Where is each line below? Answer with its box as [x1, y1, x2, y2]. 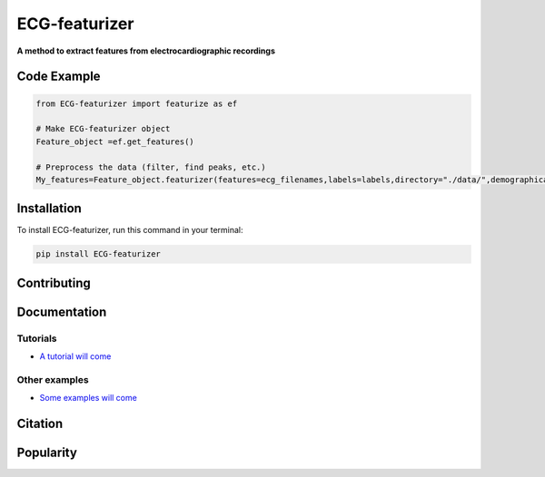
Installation [16, 200, 82, 217]
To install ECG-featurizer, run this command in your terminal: [16, 225, 244, 236]
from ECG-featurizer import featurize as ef [35, 98, 238, 109]
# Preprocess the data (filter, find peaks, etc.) [35, 161, 267, 172]
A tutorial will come [39, 351, 112, 362]
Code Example [16, 69, 101, 84]
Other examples [16, 373, 90, 385]
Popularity [16, 445, 77, 461]
